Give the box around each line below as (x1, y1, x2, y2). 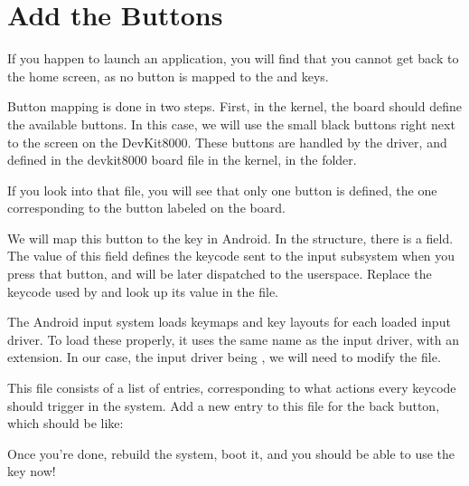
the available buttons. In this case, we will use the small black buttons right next (7, 114, 455, 133)
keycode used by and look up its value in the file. (7, 281, 278, 300)
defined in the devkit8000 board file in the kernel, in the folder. (7, 150, 357, 169)
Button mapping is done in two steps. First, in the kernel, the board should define (7, 97, 462, 116)
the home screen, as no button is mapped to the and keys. (7, 66, 329, 85)
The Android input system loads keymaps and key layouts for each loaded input (7, 312, 451, 331)
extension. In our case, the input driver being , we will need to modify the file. (7, 348, 441, 367)
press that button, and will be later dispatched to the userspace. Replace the (7, 264, 432, 283)
